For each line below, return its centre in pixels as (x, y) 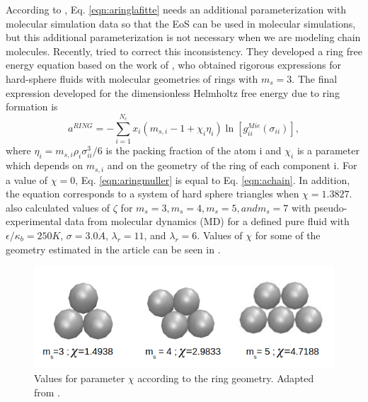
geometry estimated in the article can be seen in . (113, 249)
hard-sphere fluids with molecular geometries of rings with (132, 78)
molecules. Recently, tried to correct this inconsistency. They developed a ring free (184, 51)
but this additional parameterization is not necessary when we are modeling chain (183, 37)
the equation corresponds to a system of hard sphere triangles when (153, 194)
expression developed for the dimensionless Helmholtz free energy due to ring (173, 92)
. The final (315, 78)
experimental (34, 221)
